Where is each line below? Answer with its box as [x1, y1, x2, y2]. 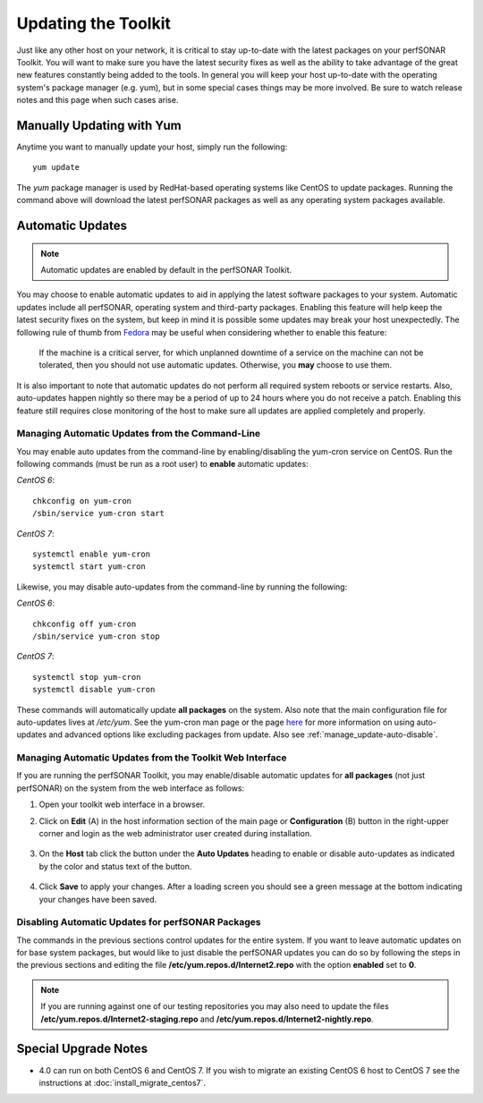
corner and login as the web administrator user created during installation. [38, 827, 312, 838]
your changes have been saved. [38, 894, 157, 904]
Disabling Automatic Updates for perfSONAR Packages [16, 916, 261, 929]
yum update [32, 162, 80, 173]
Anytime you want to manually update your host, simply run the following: [16, 141, 288, 152]
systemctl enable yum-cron [32, 548, 151, 559]
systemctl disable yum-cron [32, 684, 156, 695]
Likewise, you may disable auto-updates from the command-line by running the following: [16, 581, 348, 592]
